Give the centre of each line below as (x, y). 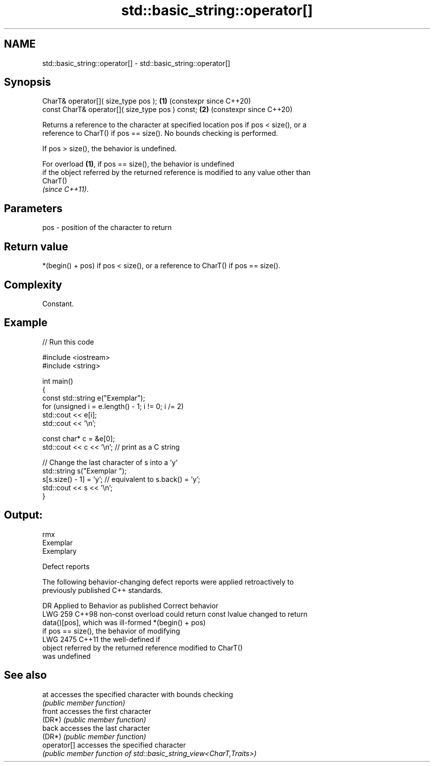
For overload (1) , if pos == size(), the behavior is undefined (138, 164)
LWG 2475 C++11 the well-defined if (101, 639)
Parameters (33, 208)
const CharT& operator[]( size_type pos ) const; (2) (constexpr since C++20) (167, 110)
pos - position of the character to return (107, 228)
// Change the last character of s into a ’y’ (110, 462)
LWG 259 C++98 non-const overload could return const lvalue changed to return (175, 614)
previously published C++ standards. (103, 590)
